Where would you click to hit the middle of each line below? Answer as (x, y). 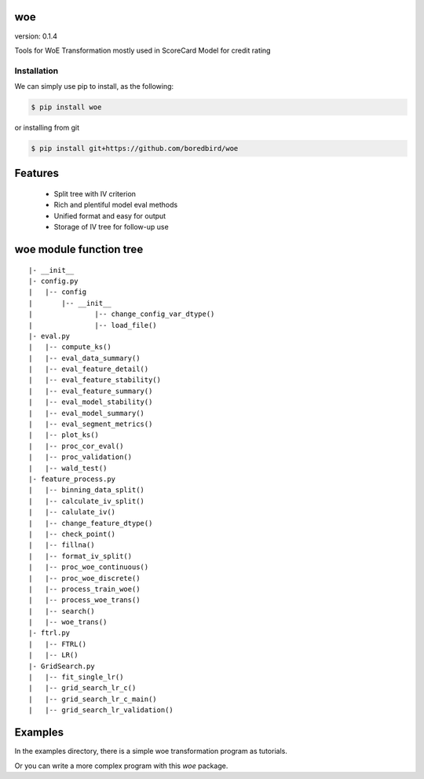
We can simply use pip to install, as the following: (94, 86)
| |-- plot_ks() (64, 435)
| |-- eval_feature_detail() (89, 369)
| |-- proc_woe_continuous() (89, 567)
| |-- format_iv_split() (80, 556)
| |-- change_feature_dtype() (91, 523)
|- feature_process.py (72, 479)
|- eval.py (49, 336)
